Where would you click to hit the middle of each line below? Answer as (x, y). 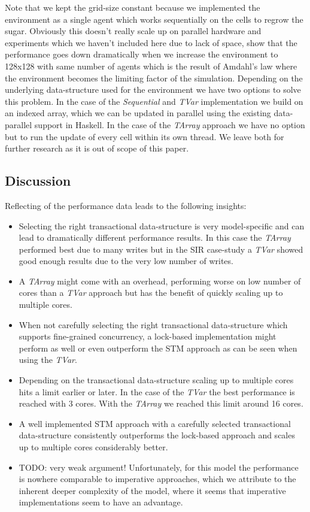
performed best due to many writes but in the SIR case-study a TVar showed (161, 249)
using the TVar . (48, 360)
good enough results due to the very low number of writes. (126, 261)
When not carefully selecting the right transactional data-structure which (153, 324)
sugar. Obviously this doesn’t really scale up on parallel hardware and (133, 31)
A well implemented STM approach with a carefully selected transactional (155, 423)
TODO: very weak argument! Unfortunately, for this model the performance (159, 467)
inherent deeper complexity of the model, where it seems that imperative (152, 490)
